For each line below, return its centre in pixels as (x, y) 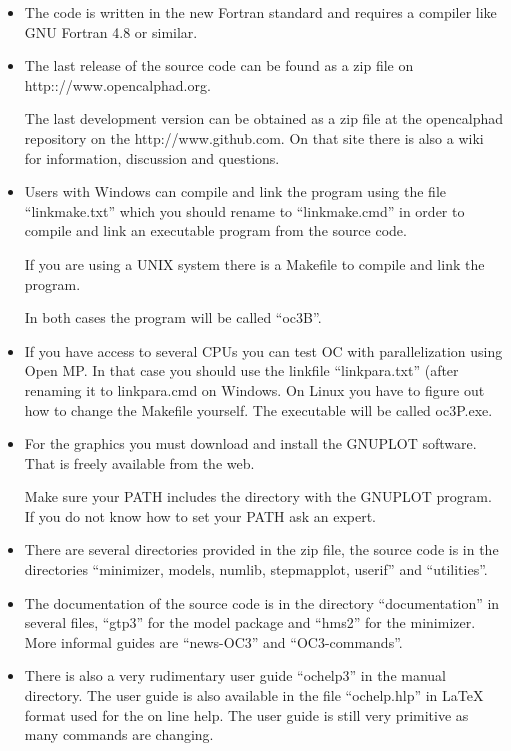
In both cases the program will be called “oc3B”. (173, 317)
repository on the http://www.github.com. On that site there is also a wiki (254, 137)
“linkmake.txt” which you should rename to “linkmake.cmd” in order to (244, 210)
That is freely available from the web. (139, 462)
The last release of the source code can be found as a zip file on (219, 65)
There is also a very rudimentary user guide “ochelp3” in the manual (235, 675)
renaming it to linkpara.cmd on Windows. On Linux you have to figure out (254, 389)
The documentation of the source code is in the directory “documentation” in (262, 602)
